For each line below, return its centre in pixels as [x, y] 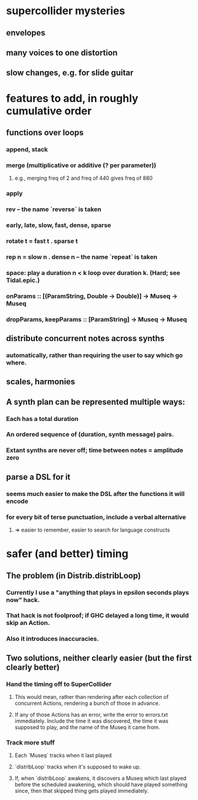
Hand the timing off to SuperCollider [59, 684]
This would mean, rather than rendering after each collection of [92, 697]
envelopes [26, 33]
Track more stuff [30, 742]
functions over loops [45, 132]
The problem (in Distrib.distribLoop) [74, 576]
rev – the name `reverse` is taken [54, 209]
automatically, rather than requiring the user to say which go [95, 355]
